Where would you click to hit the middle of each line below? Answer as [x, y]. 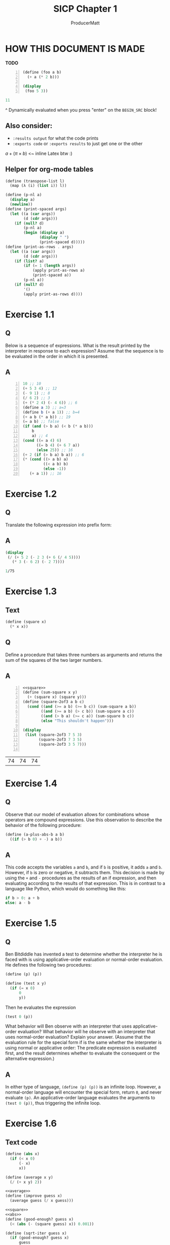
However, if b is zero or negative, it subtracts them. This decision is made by [85, 873]
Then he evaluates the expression [41, 1007]
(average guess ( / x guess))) [42, 1201]
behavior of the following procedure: [43, 825]
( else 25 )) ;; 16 [55, 450]
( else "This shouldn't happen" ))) [77, 721]
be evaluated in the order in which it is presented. [57, 356]
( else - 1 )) [55, 469]
